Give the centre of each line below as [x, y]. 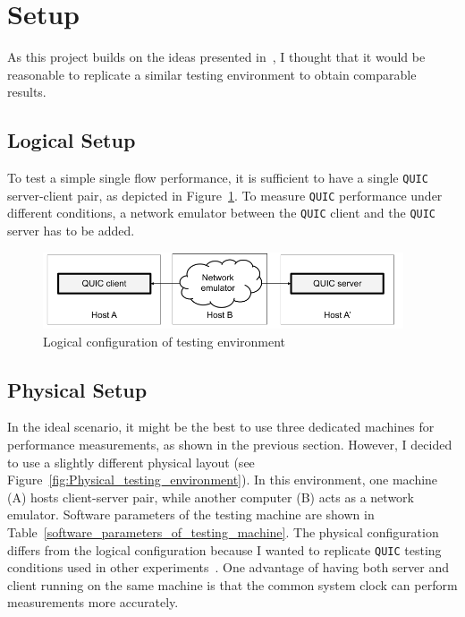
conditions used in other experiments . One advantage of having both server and [228, 567]
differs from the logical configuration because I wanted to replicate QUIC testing [224, 549]
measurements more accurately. [93, 602]
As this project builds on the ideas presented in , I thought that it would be [216, 57]
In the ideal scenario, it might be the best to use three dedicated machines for [221, 427]
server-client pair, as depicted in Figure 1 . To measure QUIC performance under [225, 195]
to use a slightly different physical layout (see [131, 462]
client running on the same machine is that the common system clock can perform [232, 584]
